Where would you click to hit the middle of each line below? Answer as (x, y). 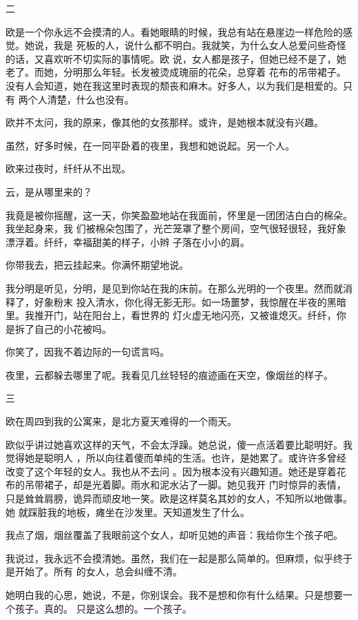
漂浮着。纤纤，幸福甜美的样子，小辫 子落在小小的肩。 (128, 241)
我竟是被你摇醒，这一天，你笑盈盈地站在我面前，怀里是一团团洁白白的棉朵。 (179, 215)
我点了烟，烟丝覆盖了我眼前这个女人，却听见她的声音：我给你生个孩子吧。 (174, 535)
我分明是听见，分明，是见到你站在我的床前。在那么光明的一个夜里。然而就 (174, 288)
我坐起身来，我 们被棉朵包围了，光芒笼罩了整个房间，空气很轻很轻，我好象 (176, 228)
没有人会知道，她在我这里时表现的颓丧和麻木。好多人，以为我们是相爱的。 (174, 85)
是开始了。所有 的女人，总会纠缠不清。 (94, 571)
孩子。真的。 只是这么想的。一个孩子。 (103, 608)
